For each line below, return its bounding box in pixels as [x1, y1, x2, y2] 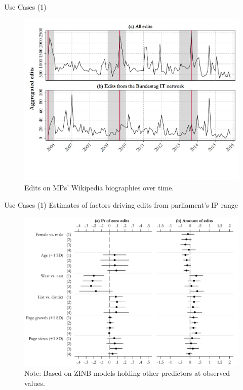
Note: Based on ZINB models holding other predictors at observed [24, 368, 230, 378]
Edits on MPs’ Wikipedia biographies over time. [24, 182, 174, 193]
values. [24, 377, 45, 388]
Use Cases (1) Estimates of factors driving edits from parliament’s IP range [4, 199, 238, 210]
